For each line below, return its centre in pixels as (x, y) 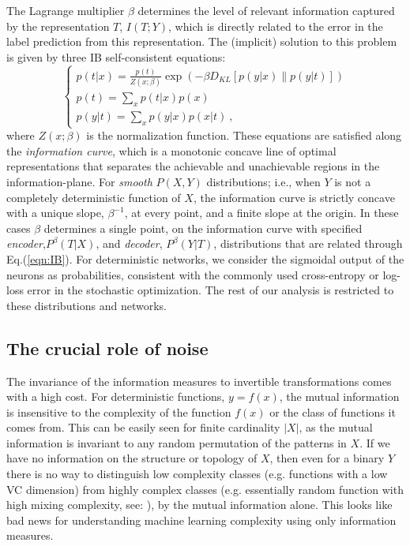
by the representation (58, 26)
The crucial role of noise (107, 348)
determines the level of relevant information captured (266, 10)
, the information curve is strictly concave (294, 197)
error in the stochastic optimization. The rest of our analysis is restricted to (211, 290)
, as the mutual (336, 427)
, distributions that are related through (308, 243)
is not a (353, 181)
